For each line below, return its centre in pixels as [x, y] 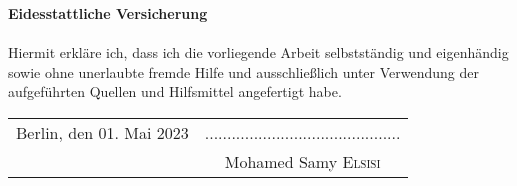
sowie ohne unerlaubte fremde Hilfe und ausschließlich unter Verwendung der [244, 71]
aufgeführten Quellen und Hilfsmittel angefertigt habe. [175, 91]
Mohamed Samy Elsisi [302, 161]
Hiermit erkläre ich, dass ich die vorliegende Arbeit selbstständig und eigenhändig [258, 52]
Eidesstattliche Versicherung [108, 13]
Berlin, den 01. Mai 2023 [102, 132]
